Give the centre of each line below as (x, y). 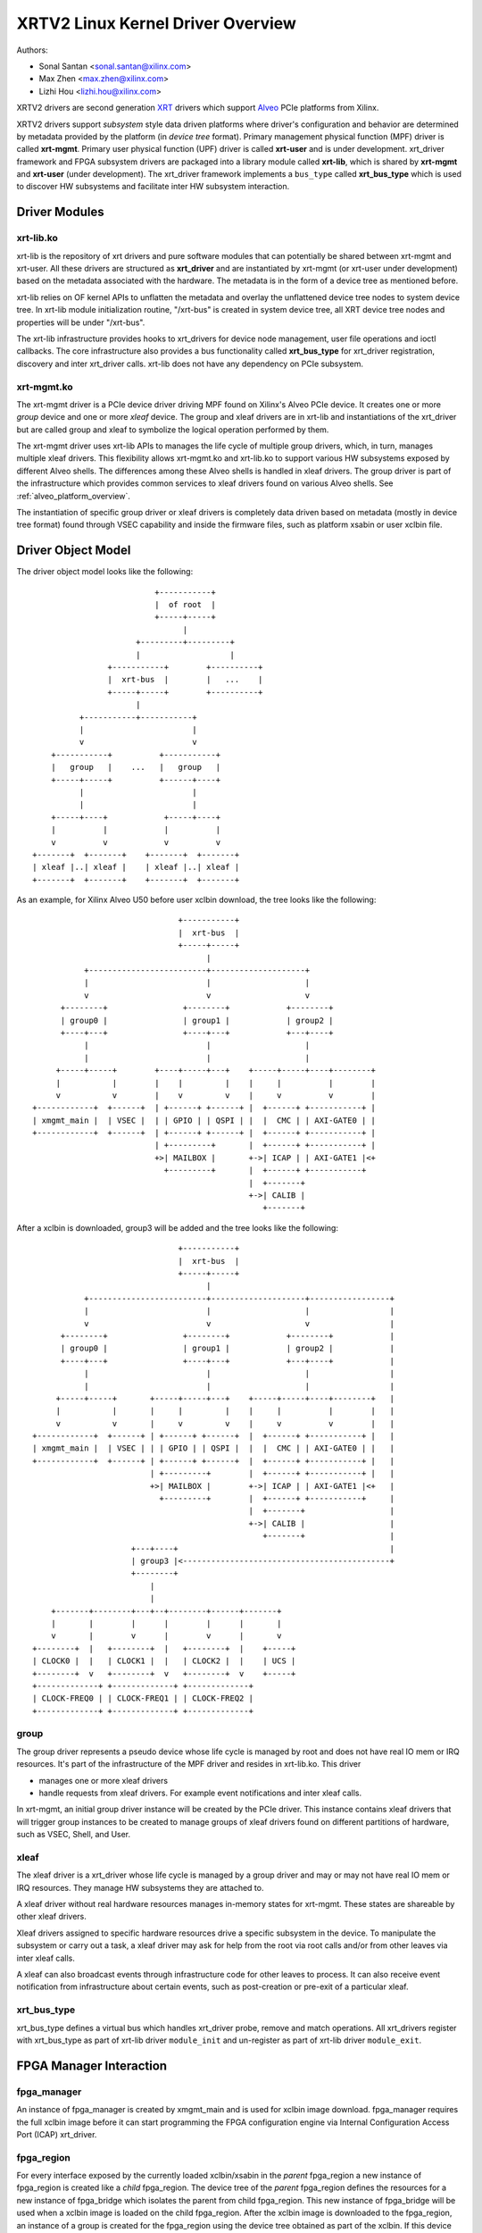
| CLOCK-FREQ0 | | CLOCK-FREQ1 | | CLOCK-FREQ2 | (143, 1698)
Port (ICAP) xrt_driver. (57, 2134)
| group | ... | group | (136, 767)
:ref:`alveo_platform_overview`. (74, 496)
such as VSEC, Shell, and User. (74, 1835)
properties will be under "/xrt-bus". (81, 322)
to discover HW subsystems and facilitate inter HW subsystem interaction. (153, 187)
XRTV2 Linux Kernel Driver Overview (156, 23)
